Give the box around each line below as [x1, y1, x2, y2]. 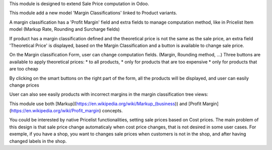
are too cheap [9, 66, 39, 72]
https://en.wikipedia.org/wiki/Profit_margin [11, 108, 100, 114]
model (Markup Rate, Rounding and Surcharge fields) [9, 26, 120, 32]
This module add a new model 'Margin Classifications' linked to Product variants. [9, 10, 177, 16]
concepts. [102, 108, 123, 114]
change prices [9, 82, 40, 88]
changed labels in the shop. [9, 138, 67, 144]
